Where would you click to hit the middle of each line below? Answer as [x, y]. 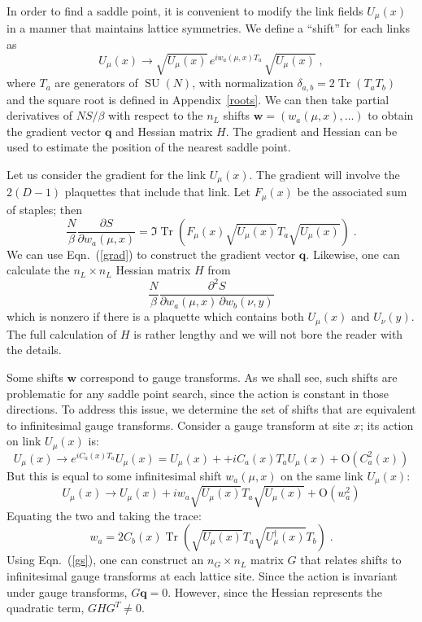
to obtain [391, 115]
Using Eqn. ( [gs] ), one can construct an [105, 560]
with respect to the [156, 115]
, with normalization [243, 83]
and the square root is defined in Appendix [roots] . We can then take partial [198, 99]
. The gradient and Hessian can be [311, 131]
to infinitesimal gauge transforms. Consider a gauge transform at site [178, 425]
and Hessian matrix [164, 131]
